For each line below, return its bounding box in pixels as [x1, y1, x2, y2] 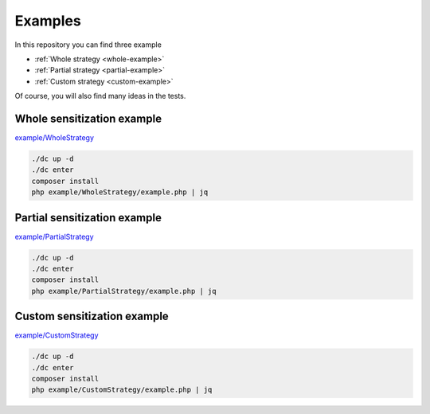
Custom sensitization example [14, 310, 169, 323]
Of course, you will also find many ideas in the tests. [14, 92, 186, 101]
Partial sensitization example [14, 211, 162, 225]
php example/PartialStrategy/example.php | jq [31, 287, 217, 295]
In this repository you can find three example [14, 40, 162, 49]
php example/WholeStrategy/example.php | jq [31, 188, 209, 197]
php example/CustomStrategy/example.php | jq [31, 385, 213, 394]
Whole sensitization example [14, 111, 162, 125]
